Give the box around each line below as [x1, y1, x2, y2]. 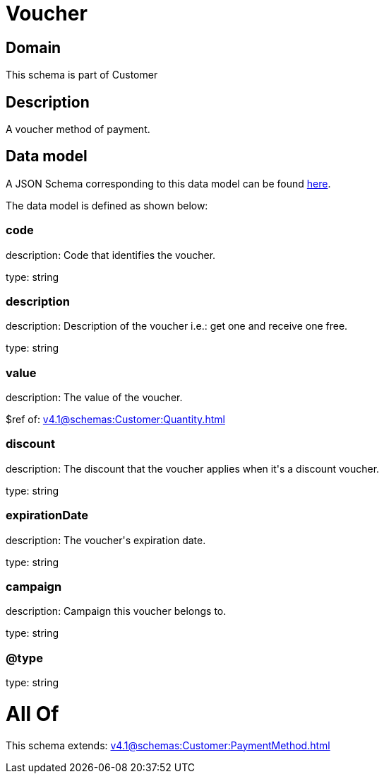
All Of [6, 701, 59, 726]
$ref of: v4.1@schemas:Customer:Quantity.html [6, 413, 225, 426]
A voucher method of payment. [6, 123, 150, 136]
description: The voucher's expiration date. [6, 533, 206, 546]
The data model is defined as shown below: [6, 199, 208, 212]
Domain [6, 38, 61, 57]
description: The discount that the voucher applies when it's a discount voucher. [6, 462, 380, 475]
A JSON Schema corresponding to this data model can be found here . [6, 177, 331, 190]
